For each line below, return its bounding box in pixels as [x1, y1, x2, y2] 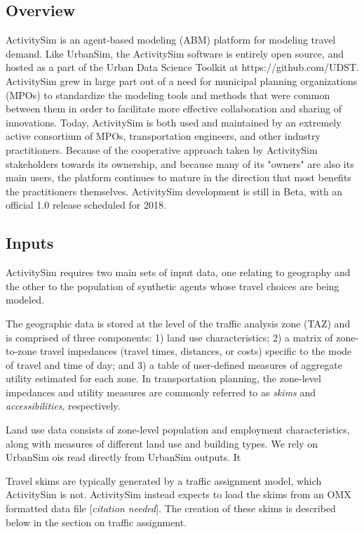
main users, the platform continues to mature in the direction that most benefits [6, 170, 351, 185]
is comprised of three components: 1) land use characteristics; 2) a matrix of [6, 330, 333, 344]
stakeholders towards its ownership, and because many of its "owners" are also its [6, 156, 354, 171]
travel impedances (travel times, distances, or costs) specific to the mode [39, 344, 352, 358]
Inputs [6, 232, 54, 254]
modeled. [6, 292, 44, 307]
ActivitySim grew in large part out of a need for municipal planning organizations [6, 73, 358, 88]
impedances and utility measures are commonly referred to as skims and [6, 384, 316, 399]
